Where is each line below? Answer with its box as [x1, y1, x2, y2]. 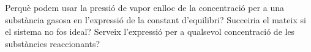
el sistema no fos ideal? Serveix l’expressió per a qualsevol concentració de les [5, 25, 295, 38]
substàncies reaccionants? [5, 37, 100, 50]
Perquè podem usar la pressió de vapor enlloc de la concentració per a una [5, 1, 285, 13]
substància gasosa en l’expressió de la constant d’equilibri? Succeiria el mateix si [5, 13, 306, 26]
